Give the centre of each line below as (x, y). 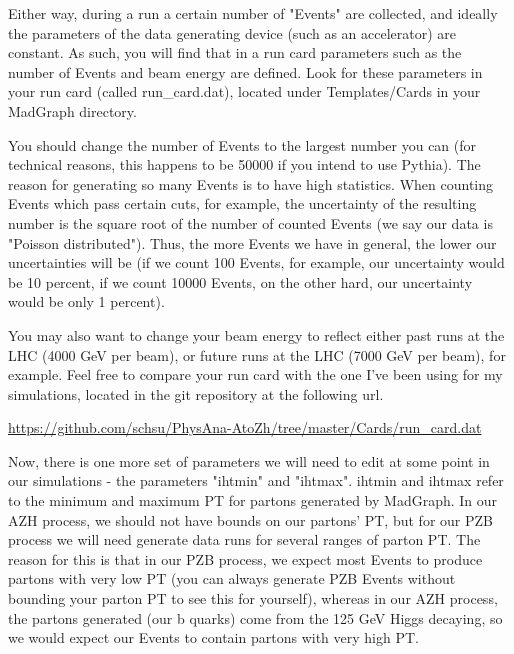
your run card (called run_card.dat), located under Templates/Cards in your (244, 91)
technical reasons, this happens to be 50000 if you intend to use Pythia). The (244, 164)
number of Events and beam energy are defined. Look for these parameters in (245, 71)
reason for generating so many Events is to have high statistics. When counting (251, 183)
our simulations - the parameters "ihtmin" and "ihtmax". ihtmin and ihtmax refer (256, 480)
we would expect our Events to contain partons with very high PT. (213, 637)
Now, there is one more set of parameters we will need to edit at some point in (249, 460)
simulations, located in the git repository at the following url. (196, 393)
